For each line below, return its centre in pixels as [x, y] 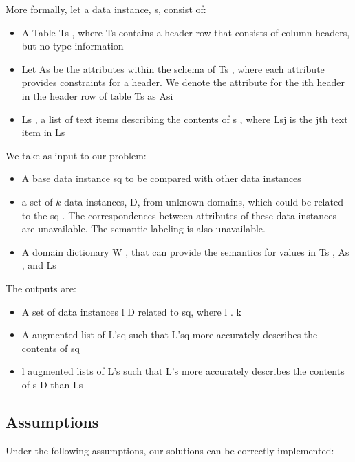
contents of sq [51, 348]
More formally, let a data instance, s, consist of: [106, 9]
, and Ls [39, 265]
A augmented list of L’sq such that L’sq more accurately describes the [170, 334]
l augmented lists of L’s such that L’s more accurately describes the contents [183, 371]
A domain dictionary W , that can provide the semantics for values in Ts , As [185, 251]
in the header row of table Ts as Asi [97, 95]
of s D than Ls [52, 384]
